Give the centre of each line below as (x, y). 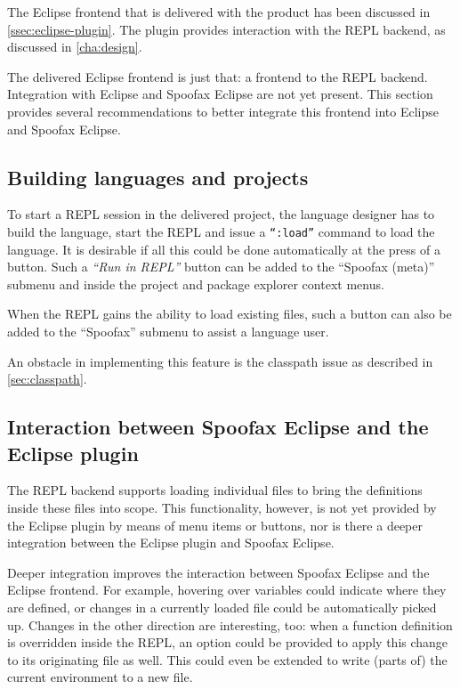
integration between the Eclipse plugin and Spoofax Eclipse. (171, 543)
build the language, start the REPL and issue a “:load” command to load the (221, 231)
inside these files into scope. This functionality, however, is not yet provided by (222, 507)
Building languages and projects (158, 177)
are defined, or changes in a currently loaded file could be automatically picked (222, 607)
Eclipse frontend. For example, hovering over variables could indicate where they (227, 590)
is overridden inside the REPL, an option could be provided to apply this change (228, 642)
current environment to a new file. (100, 677)
